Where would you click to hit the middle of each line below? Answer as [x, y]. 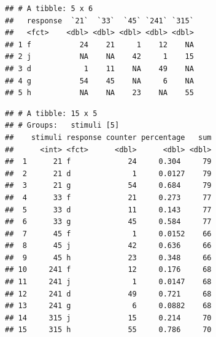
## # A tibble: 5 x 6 [49, 9]
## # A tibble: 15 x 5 [51, 113]
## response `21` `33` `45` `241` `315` [99, 21]
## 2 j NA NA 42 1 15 [99, 57]
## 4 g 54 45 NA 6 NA [99, 81]
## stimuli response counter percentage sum [108, 137]
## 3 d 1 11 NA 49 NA [99, 68]
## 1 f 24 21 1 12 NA [99, 45]
